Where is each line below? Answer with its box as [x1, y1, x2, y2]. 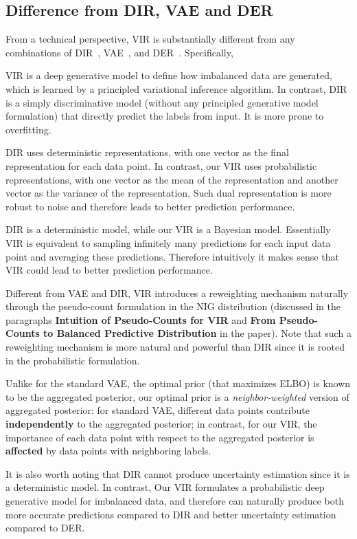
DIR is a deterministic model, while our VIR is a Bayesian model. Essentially [5, 222, 331, 236]
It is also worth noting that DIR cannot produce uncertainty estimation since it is [5, 466, 350, 481]
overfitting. [5, 122, 51, 136]
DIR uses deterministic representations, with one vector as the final [5, 145, 289, 159]
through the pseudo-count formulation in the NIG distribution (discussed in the [5, 299, 341, 313]
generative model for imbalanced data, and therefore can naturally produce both [5, 494, 345, 508]
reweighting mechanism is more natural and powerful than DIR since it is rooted [5, 340, 345, 354]
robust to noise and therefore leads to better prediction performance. [5, 199, 295, 213]
